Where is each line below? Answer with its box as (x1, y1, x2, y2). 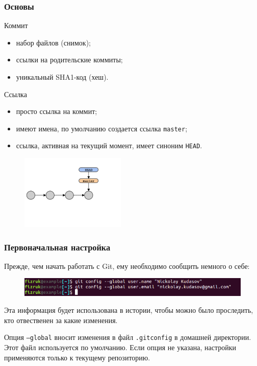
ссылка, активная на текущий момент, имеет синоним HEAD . (16, 140, 202, 151)
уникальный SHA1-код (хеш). (16, 72, 109, 82)
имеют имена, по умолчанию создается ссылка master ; (16, 123, 188, 133)
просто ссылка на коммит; (16, 106, 97, 117)
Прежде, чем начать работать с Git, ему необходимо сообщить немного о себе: (4, 260, 250, 271)
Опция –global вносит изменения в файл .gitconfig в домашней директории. (4, 332, 251, 342)
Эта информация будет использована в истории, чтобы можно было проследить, (4, 305, 253, 315)
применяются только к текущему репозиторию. (4, 352, 150, 362)
